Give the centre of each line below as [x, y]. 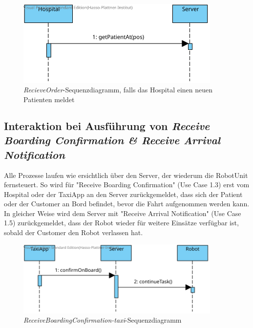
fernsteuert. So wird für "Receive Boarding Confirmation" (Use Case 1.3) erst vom [127, 185]
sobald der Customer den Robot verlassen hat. [74, 232]
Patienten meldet [49, 99]
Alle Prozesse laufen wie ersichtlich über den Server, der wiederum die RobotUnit [126, 175]
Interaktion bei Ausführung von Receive [107, 125]
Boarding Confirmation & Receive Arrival [112, 140]
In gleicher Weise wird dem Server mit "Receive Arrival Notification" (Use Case [123, 213]
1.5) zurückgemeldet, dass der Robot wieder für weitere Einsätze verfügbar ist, [121, 223]
